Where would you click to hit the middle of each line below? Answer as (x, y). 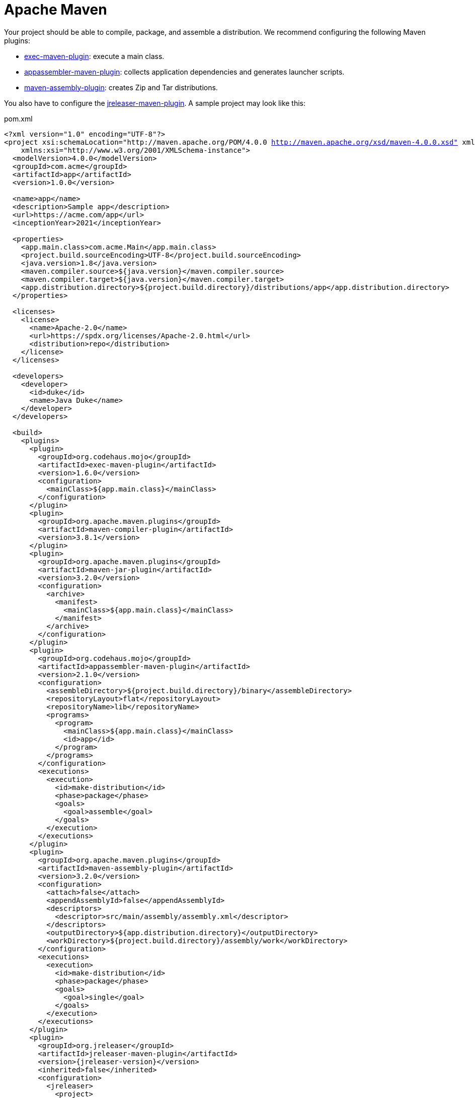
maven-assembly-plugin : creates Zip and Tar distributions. (121, 87)
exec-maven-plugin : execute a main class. (94, 56)
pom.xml (18, 118)
